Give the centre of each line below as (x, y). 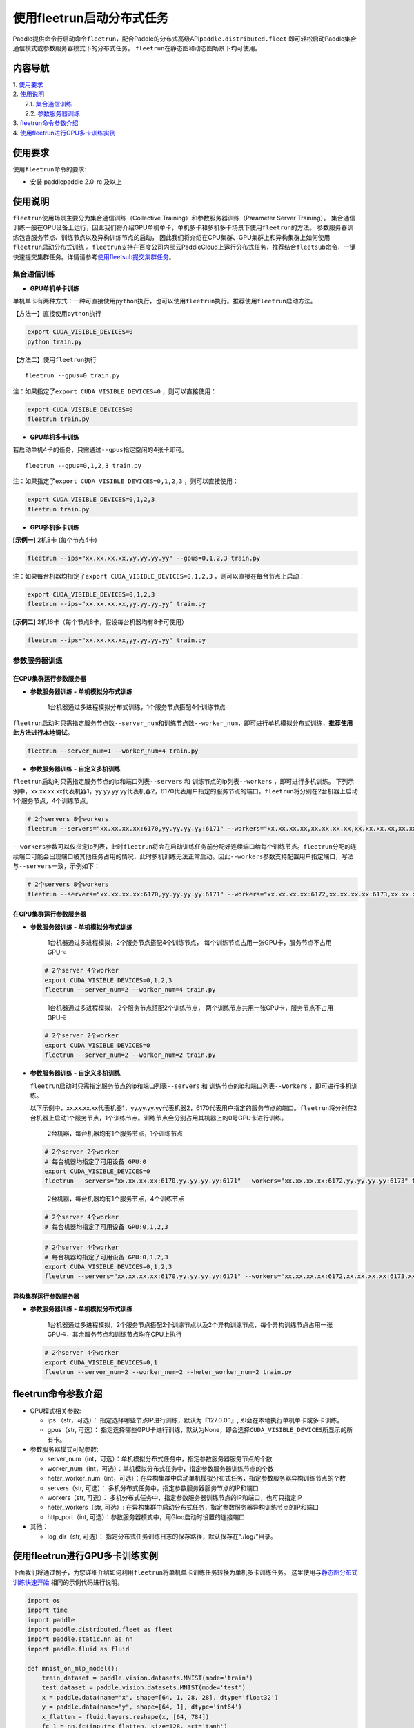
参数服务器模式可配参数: (65, 1449)
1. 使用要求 (28, 84)
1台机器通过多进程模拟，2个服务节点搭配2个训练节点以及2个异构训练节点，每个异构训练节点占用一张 (190, 1324)
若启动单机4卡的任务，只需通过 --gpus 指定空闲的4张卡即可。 (100, 450)
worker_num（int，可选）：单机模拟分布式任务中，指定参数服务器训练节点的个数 (160, 1468)
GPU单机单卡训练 (55, 288)
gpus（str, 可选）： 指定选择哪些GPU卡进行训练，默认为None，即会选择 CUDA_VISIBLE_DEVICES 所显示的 (197, 1430)
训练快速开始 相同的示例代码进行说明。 (68, 1582)
